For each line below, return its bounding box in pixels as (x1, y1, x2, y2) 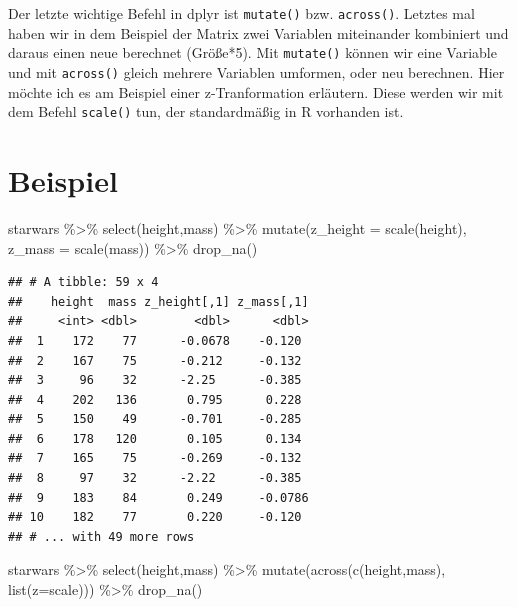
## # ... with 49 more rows (8, 529, 195, 544)
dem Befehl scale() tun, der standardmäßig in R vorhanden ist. (8, 101, 404, 122)
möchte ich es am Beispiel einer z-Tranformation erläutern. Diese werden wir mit (8, 81, 504, 102)
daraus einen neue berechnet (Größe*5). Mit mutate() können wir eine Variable (8, 42, 497, 63)
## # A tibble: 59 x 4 (8, 275, 159, 290)
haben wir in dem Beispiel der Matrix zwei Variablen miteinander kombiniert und (8, 22, 509, 43)
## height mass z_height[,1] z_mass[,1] (8, 294, 309, 309)
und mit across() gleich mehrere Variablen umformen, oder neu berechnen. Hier (8, 61, 505, 82)
